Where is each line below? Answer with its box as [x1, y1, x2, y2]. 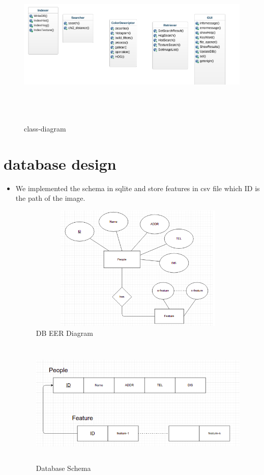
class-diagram [24, 123, 66, 134]
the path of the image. [15, 193, 85, 203]
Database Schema [36, 463, 91, 473]
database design [4, 153, 116, 174]
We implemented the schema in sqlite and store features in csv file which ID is [15, 182, 260, 193]
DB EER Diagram [36, 328, 93, 338]
